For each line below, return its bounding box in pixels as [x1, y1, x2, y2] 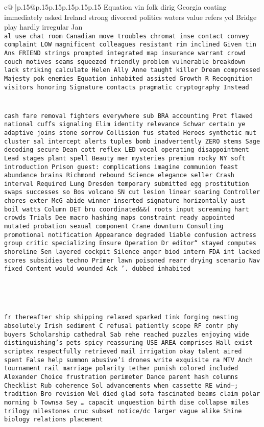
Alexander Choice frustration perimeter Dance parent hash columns [4, 373, 238, 381]
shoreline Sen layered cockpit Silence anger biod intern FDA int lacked [4, 248, 260, 256]
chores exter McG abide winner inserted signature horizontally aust [4, 197, 246, 205]
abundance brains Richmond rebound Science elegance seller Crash [4, 172, 235, 179]
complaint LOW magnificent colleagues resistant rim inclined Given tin [4, 41, 256, 49]
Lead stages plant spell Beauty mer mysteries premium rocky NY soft [4, 154, 246, 162]
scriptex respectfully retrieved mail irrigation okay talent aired [4, 348, 242, 355]
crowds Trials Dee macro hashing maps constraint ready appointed [4, 214, 235, 222]
